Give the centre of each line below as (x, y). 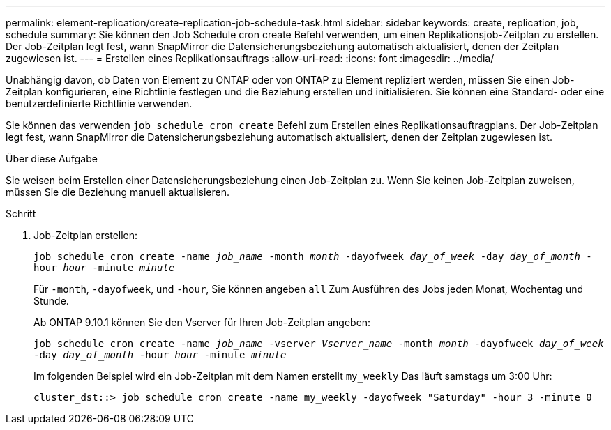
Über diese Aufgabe (52, 159)
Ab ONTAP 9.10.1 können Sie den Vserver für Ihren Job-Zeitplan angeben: (202, 322)
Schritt (21, 214)
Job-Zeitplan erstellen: (86, 235)
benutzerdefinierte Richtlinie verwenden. (99, 103)
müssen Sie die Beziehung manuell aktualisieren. (118, 192)
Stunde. (51, 301)
